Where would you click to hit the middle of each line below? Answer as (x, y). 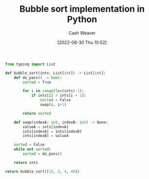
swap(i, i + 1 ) (53, 105)
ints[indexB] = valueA (46, 136)
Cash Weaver (82, 33)
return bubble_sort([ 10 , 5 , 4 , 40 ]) (42, 171)
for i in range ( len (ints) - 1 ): (53, 91)
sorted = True (37, 82)
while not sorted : (32, 149)
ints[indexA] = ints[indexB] (52, 131)
